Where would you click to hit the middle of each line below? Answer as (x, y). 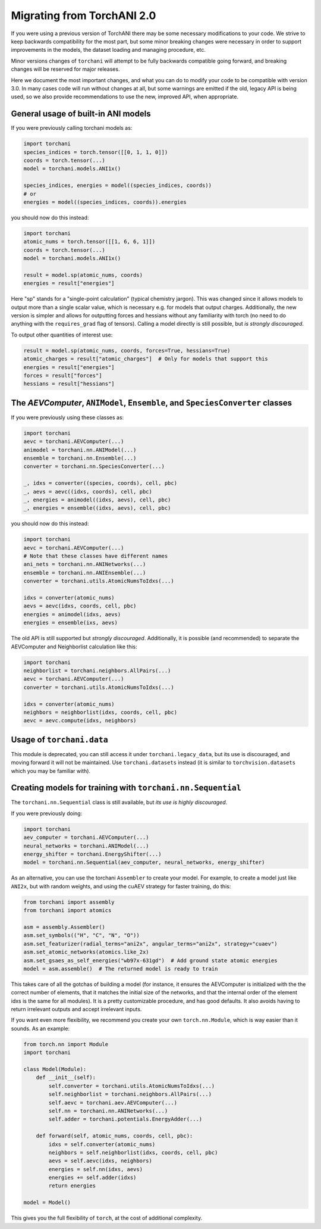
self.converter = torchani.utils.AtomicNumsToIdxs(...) (132, 1086)
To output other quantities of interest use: (62, 335)
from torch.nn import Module (66, 1044)
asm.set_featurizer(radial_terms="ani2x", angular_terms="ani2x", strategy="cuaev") (150, 943)
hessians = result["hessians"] (69, 384)
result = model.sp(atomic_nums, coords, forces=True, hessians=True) (127, 350)
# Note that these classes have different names (96, 556)
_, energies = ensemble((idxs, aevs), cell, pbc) (97, 508)
